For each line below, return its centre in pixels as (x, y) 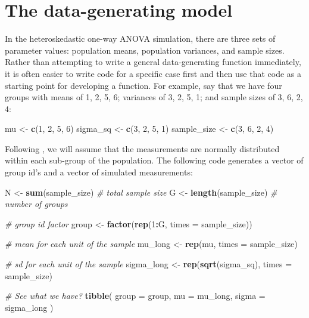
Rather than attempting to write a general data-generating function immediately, (153, 62)
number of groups (36, 204)
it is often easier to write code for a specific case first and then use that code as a (153, 73)
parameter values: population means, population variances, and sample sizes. (145, 50)
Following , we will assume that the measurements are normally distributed (142, 148)
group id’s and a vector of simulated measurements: (99, 172)
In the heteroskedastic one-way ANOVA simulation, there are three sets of (140, 38)
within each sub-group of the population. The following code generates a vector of (154, 160)
